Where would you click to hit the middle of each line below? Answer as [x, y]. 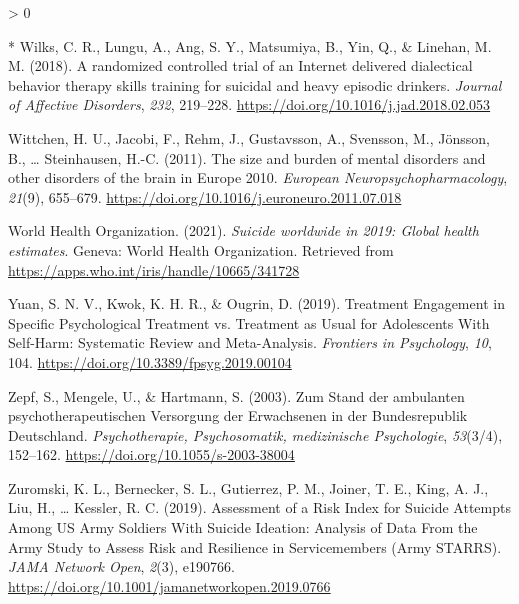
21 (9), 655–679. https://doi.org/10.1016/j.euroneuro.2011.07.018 [205, 196]
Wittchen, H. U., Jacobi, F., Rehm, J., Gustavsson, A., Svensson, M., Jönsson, [249, 137]
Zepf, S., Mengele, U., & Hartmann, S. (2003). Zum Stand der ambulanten [236, 395]
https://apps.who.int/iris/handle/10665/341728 [154, 269]
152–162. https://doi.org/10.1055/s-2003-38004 [151, 454]
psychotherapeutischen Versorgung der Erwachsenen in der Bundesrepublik [238, 415]
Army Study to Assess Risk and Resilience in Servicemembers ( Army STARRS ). [255, 546]
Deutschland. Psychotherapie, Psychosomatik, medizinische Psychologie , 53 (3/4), [255, 434]
